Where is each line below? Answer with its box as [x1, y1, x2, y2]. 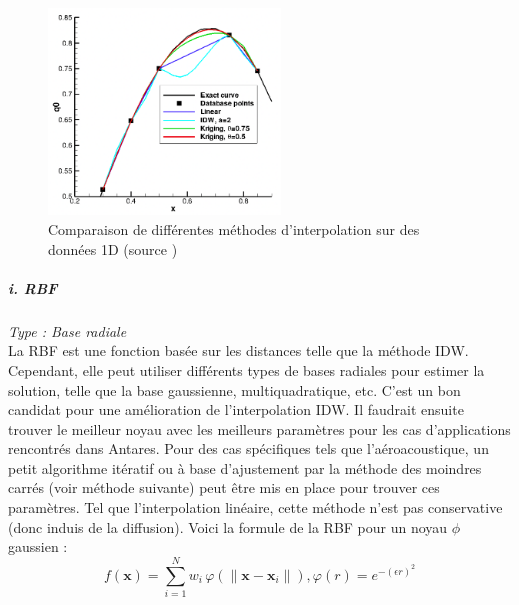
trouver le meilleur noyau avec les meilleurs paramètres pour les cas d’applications [8, 418, 511, 439]
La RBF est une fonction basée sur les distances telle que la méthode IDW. [8, 340, 469, 361]
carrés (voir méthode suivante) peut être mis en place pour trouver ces [8, 477, 440, 498]
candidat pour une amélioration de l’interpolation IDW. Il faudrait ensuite [8, 399, 464, 420]
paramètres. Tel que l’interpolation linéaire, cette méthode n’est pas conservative [8, 497, 503, 518]
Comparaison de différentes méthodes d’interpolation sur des [48, 218, 420, 239]
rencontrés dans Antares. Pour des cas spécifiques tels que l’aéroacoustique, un [8, 438, 489, 459]
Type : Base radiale [8, 320, 127, 341]
